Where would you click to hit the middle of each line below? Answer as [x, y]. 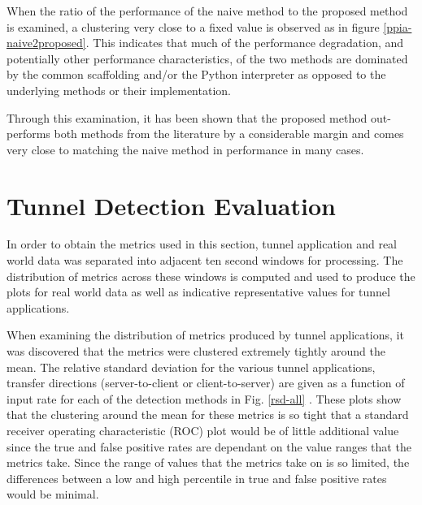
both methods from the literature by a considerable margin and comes [229, 134]
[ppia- [398, 26]
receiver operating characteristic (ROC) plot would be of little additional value [203, 430]
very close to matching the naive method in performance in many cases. [185, 149]
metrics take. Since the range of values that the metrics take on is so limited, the [208, 462]
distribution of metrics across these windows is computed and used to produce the [211, 276]
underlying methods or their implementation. [119, 90]
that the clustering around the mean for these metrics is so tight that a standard [208, 414]
